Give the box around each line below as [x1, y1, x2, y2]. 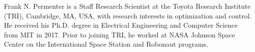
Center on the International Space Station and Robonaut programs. [4, 39, 209, 49]
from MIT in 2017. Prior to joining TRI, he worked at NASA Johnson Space [4, 29, 235, 39]
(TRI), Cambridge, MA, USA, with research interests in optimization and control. [4, 10, 252, 20]
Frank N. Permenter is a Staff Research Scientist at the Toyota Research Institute [4, 1, 251, 11]
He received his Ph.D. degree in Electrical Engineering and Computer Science [4, 20, 238, 30]
